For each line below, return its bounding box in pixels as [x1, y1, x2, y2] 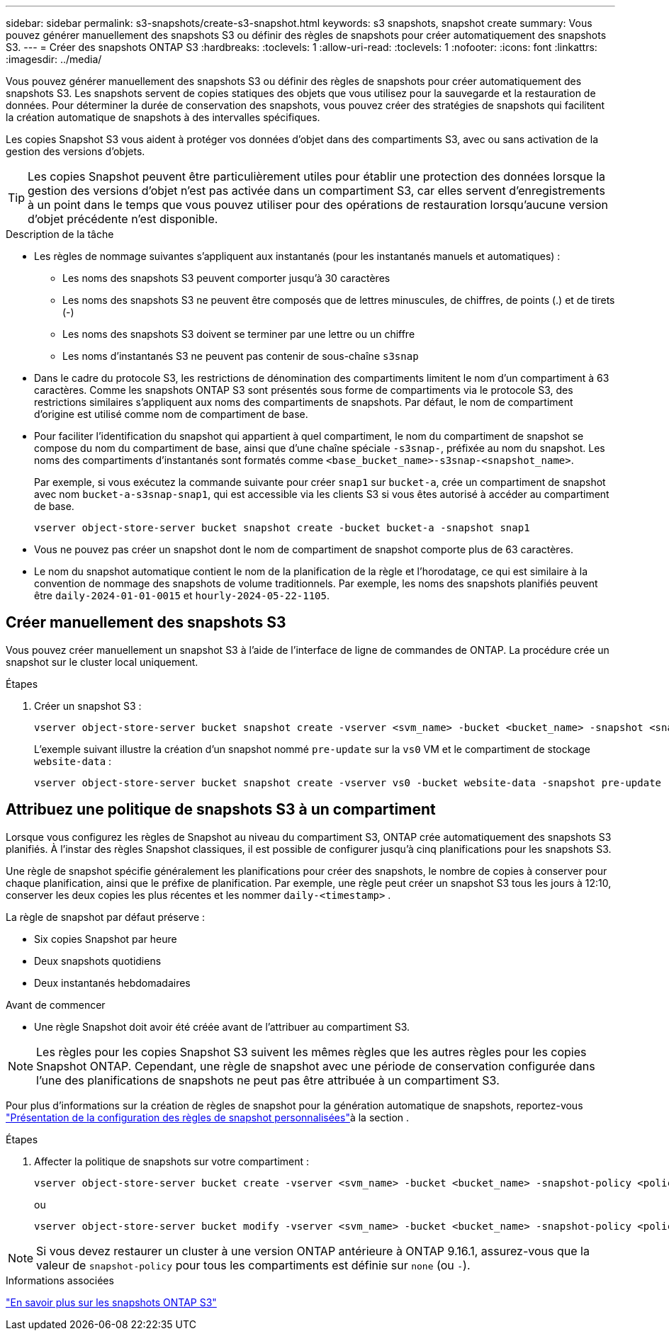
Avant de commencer [6, 998, 106, 1011]
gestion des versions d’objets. [6, 145, 145, 157]
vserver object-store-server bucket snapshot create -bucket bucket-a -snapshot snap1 [34, 522, 530, 533]
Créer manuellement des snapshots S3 [6, 613, 286, 632]
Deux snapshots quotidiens [34, 954, 162, 967]
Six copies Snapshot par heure [34, 932, 177, 945]
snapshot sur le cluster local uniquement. [6, 655, 198, 668]
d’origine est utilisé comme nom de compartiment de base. [34, 408, 308, 420]
